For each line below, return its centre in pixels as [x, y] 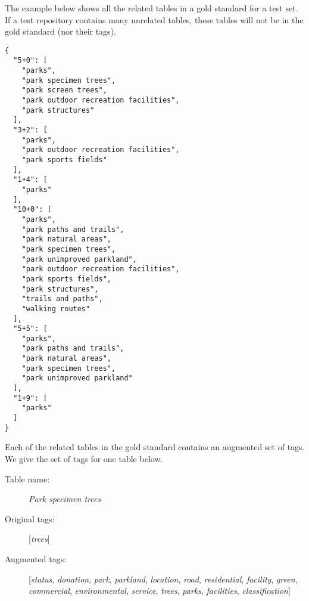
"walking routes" [56, 309]
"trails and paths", [62, 299]
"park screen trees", [64, 90]
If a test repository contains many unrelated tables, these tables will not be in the [154, 19]
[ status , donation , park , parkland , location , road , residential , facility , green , [163, 579]
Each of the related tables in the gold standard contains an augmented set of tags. [155, 447]
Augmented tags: [36, 558]
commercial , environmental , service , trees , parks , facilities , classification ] [160, 591]
